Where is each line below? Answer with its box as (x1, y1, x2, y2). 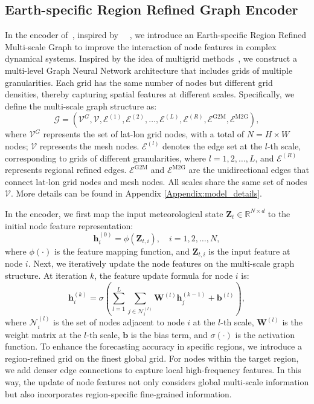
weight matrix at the (5, 328, 82, 340)
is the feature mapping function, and (54, 244, 190, 257)
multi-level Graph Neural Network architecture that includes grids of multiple (5, 64, 293, 76)
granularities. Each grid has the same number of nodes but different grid (5, 76, 273, 88)
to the (268, 207, 290, 220)
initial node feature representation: (5, 219, 133, 232)
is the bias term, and (130, 328, 208, 340)
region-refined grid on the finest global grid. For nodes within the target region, (5, 351, 299, 364)
